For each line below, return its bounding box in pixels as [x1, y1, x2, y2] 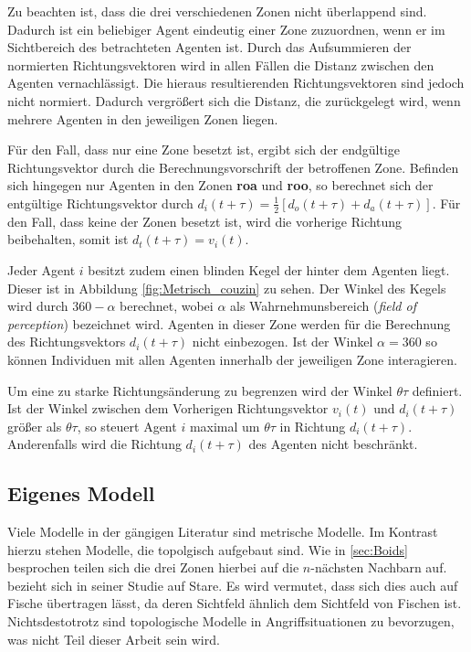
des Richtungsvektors [7, 332, 126, 351]
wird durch [7, 296, 68, 315]
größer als [7, 416, 62, 435]
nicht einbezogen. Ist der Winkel [192, 332, 373, 351]
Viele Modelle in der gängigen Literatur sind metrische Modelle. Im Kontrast [7, 522, 438, 541]
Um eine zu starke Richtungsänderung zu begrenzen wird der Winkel [7, 380, 392, 400]
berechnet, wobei [120, 296, 214, 315]
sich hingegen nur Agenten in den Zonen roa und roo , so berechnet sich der [7, 176, 434, 195]
